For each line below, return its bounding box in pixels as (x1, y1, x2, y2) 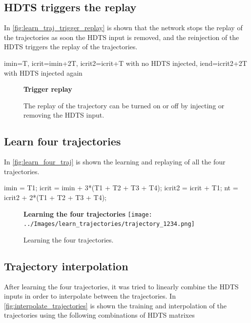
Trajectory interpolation (4, 258, 128, 273)
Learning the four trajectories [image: (23, 208, 152, 219)
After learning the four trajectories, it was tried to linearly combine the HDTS (4, 281, 239, 291)
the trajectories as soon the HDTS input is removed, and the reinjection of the (4, 32, 239, 42)
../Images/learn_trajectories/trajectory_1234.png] (23, 221, 195, 228)
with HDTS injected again (4, 67, 83, 78)
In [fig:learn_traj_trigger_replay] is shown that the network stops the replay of (4, 22, 243, 33)
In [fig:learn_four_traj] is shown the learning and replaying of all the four (4, 157, 226, 167)
